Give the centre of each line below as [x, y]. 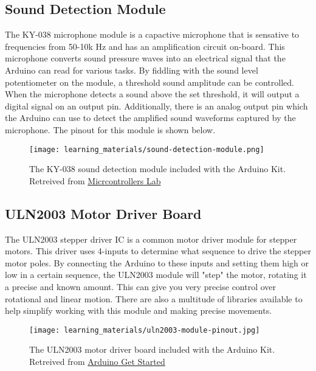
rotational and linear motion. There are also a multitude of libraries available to [154, 298]
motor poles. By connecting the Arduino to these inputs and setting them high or [157, 262]
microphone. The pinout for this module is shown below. [110, 129]
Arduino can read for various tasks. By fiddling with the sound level [132, 70]
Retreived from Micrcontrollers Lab [95, 180]
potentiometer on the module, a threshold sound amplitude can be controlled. [149, 82]
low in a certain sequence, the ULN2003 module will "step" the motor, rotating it [156, 275]
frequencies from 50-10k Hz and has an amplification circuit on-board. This [145, 46]
